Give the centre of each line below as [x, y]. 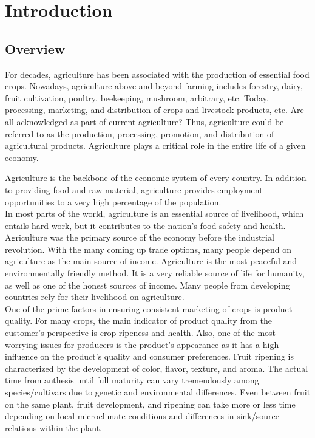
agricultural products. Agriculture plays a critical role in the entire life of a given [155, 145]
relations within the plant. [53, 427]
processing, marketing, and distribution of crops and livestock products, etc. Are [154, 110]
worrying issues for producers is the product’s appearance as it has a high [142, 344]
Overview [35, 48]
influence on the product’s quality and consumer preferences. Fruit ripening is [150, 356]
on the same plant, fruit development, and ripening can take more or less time [150, 404]
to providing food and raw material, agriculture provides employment [134, 189]
